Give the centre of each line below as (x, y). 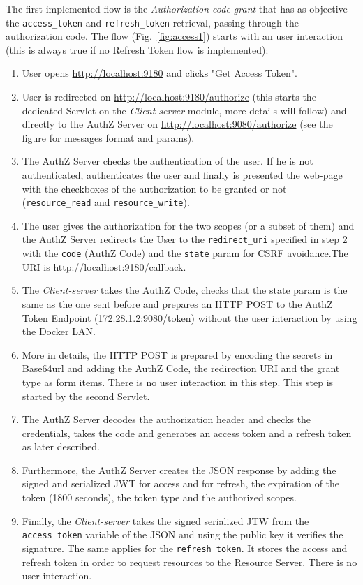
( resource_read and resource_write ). (106, 202)
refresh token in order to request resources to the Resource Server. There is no (190, 562)
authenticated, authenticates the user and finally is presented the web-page (182, 175)
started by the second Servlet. (86, 395)
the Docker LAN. (59, 331)
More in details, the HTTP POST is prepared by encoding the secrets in (177, 354)
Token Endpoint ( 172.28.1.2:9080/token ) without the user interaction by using (190, 317)
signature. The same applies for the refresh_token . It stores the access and (185, 548)
